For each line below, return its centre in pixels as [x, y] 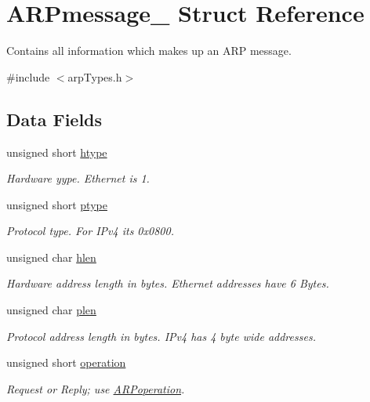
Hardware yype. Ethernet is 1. [78, 178]
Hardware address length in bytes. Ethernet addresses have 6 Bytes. [168, 283]
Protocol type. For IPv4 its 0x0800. [90, 231]
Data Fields [54, 119]
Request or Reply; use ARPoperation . [96, 388]
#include [28, 76]
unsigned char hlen [51, 257]
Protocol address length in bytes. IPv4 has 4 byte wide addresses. [161, 336]
